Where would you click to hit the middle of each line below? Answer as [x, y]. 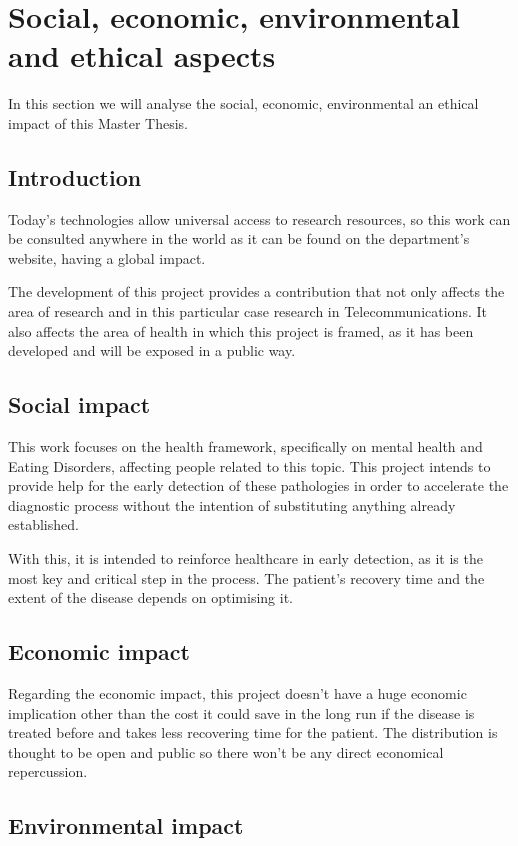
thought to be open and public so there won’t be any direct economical [226, 751]
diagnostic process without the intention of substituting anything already [232, 504]
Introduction [75, 176]
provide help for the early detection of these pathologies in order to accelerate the [258, 485]
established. [43, 524]
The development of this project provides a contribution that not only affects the [256, 291]
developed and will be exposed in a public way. [152, 350]
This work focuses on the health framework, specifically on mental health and [245, 446]
